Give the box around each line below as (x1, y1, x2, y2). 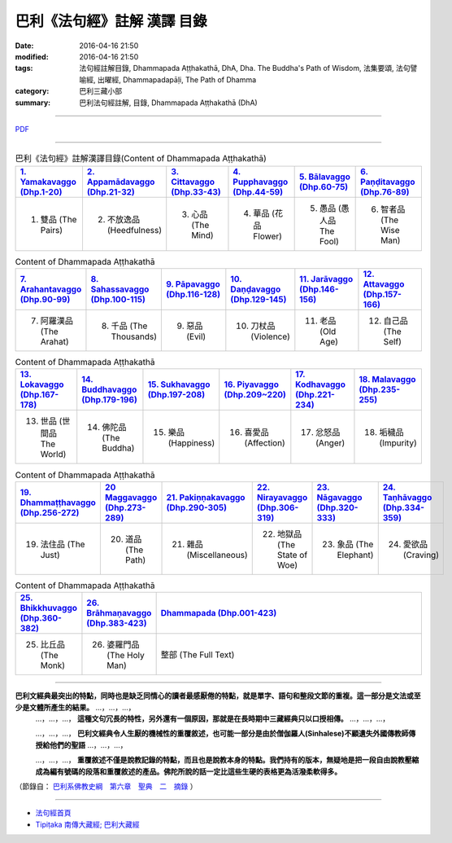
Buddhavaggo (81, 384, 137, 395)
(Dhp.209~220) (224, 389, 286, 401)
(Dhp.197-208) (147, 389, 206, 401)
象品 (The (337, 538, 374, 550)
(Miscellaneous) (186, 549, 248, 560)
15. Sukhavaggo (147, 379, 211, 390)
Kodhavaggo (295, 379, 346, 390)
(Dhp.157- (363, 289, 402, 301)
